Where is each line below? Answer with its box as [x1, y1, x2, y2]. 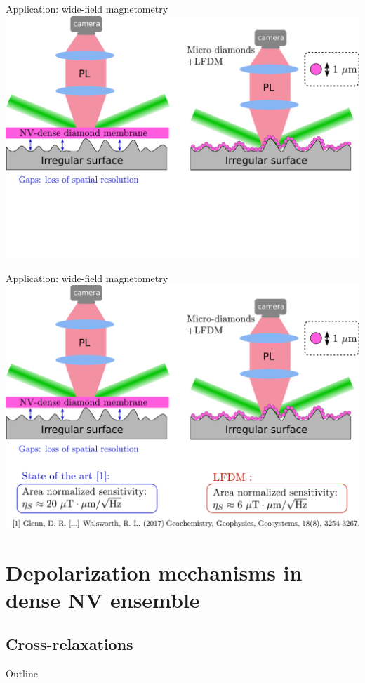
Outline [6, 666, 38, 681]
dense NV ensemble [6, 585, 200, 614]
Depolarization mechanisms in [6, 557, 303, 586]
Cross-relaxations [6, 633, 133, 655]
